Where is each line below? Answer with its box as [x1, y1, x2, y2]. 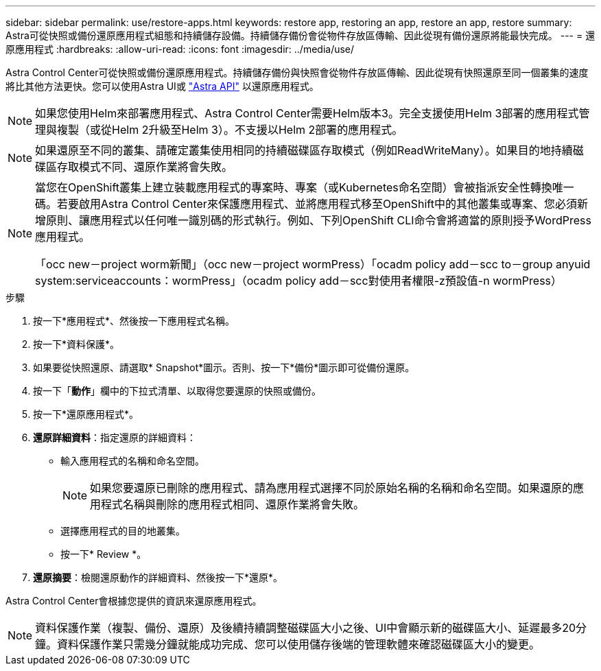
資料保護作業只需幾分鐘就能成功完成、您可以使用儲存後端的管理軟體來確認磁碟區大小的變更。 [57, 637, 541, 651]
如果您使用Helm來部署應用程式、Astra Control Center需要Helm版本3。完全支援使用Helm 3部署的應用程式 [35, 106, 579, 120]
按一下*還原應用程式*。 [33, 408, 139, 420]
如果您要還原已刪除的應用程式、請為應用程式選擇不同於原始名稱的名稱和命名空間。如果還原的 [90, 481, 574, 495]
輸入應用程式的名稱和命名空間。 [60, 455, 204, 467]
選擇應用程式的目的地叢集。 [60, 525, 185, 537]
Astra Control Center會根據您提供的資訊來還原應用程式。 [5, 595, 262, 607]
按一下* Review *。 [60, 548, 147, 560]
